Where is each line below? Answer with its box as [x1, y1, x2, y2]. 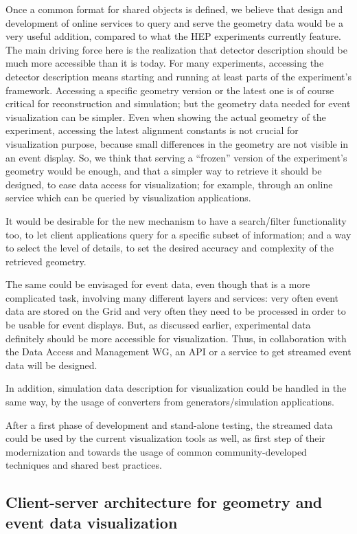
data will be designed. [5, 357, 97, 372]
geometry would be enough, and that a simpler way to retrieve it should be [5, 164, 322, 178]
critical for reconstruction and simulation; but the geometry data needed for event [5, 96, 351, 111]
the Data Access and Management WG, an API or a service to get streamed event [5, 344, 352, 359]
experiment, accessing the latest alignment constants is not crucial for [5, 123, 299, 137]
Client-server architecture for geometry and [5, 491, 323, 513]
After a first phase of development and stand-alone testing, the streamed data [5, 417, 333, 432]
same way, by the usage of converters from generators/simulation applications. [5, 394, 334, 409]
